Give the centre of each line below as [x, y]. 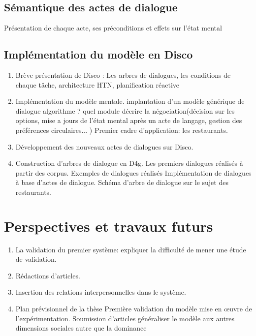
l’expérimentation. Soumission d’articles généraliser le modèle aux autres [125, 318]
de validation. [36, 259]
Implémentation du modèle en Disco [98, 54]
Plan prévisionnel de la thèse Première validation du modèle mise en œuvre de [134, 309]
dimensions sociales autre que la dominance [81, 328]
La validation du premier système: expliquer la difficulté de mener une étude [131, 249]
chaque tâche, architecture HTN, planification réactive [97, 84]
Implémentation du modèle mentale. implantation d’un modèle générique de [130, 101]
